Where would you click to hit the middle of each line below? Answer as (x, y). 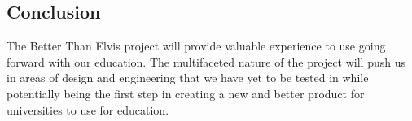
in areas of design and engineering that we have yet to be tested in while (188, 78)
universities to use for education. (88, 109)
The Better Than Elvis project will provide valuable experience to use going (196, 46)
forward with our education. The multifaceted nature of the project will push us (206, 61)
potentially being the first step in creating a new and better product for (186, 93)
